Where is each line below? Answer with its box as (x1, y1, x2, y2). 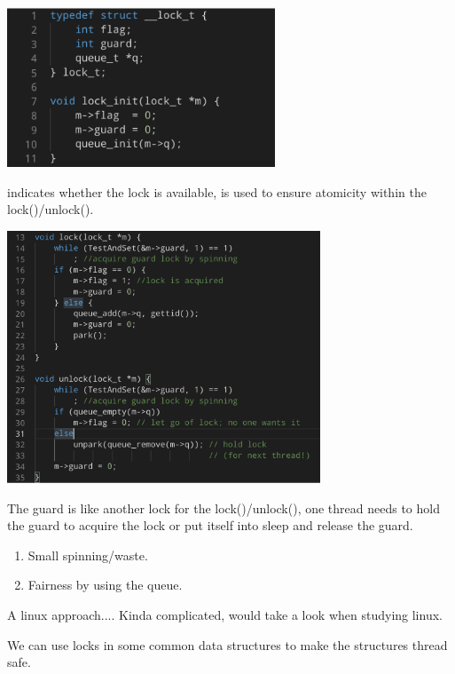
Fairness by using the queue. (27, 575, 183, 594)
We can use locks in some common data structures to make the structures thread (7, 635, 448, 654)
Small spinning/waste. (27, 545, 148, 564)
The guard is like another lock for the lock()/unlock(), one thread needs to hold (7, 498, 440, 517)
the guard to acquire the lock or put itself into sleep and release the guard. (7, 516, 413, 535)
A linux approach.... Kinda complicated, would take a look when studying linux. (7, 606, 443, 624)
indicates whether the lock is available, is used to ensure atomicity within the (7, 182, 427, 201)
